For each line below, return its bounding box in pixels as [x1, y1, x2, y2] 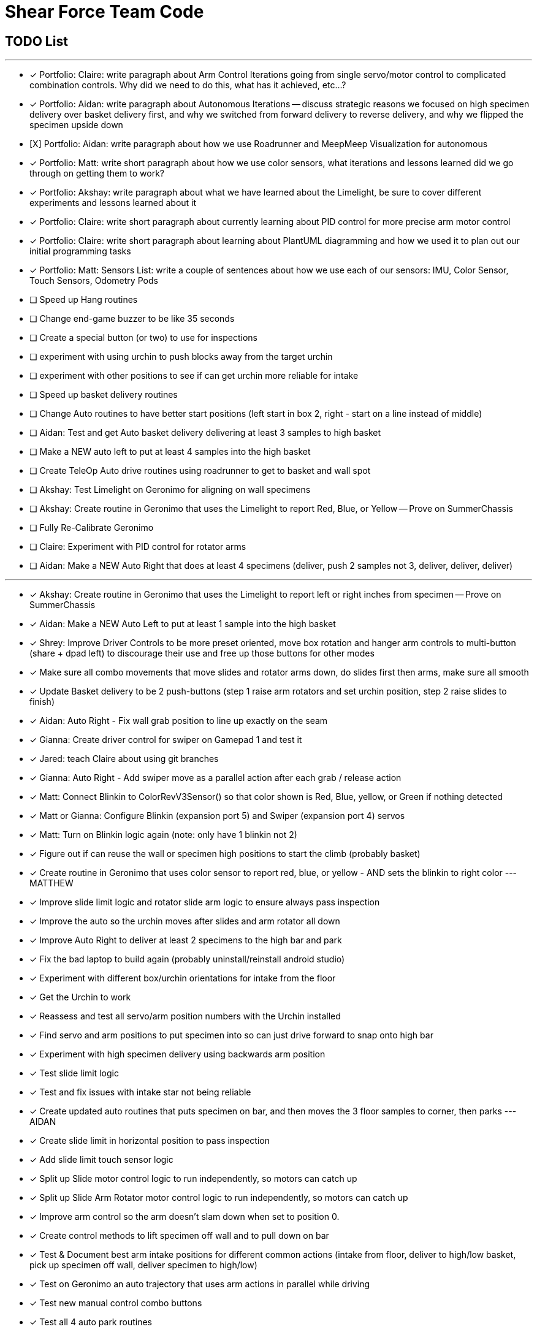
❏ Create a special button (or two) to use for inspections [29, 332, 257, 343]
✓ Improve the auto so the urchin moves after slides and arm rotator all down [29, 916, 340, 927]
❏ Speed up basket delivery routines [29, 389, 178, 400]
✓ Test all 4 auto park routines [29, 1317, 152, 1328]
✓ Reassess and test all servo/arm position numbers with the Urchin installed [29, 1011, 341, 1022]
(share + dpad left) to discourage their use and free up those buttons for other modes [29, 648, 375, 659]
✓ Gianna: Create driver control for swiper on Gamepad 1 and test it [29, 734, 302, 745]
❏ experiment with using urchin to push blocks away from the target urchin [29, 351, 333, 362]
